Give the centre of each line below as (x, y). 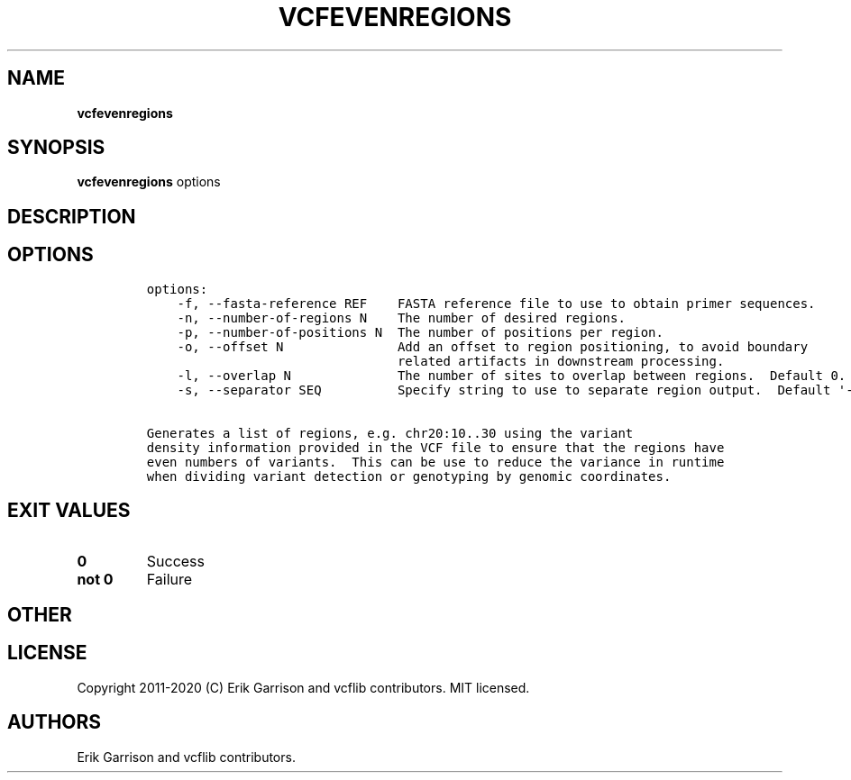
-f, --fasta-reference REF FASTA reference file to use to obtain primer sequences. (496, 303)
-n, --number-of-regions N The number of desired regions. (401, 317)
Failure (169, 579)
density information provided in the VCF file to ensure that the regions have (435, 447)
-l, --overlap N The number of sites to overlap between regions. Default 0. (512, 375)
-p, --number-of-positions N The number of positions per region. (420, 332)
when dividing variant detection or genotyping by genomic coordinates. (409, 476)
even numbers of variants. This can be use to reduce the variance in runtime (435, 462)
